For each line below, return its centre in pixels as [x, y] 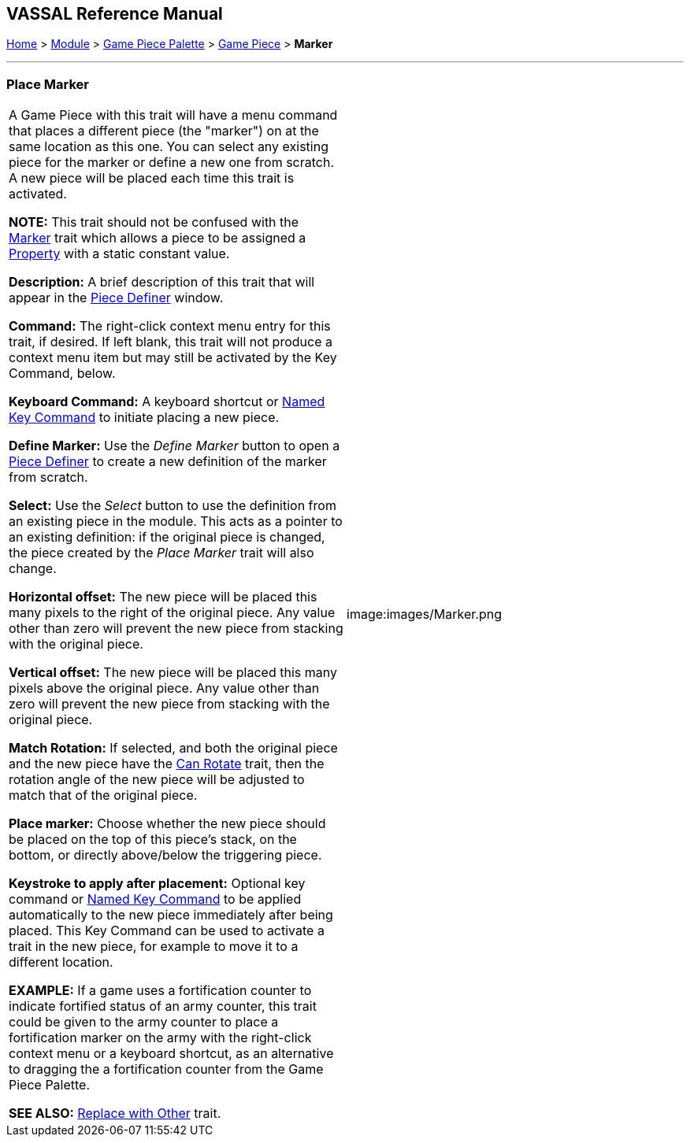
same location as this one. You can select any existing [169, 147]
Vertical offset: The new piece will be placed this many [173, 673]
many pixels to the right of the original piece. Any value [172, 613]
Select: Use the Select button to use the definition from [172, 506]
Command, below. [62, 374]
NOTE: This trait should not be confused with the [154, 222]
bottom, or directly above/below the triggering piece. [165, 855]
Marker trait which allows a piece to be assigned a [158, 238]
